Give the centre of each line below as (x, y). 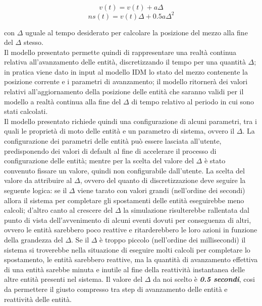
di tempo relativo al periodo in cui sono (193, 101)
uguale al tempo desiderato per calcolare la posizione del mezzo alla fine (137, 32)
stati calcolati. (26, 111)
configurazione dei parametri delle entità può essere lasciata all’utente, (113, 141)
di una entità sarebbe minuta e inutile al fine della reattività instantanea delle (125, 269)
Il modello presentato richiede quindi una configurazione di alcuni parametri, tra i (130, 121)
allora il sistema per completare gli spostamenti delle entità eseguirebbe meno (124, 200)
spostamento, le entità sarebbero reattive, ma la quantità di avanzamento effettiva (131, 259)
